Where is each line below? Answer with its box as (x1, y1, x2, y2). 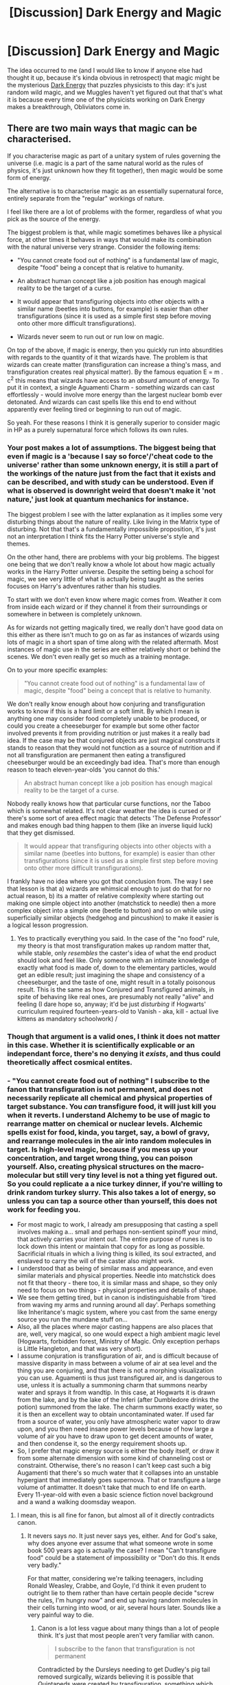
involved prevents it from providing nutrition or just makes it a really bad (7, 728, 211, 737)
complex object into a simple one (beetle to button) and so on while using (7, 906, 215, 915)
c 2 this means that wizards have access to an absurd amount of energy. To (7, 375, 220, 384)
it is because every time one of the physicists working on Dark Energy (7, 95, 205, 104)
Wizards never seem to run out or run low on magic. (16, 332, 165, 341)
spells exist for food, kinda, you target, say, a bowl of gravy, (7, 1127, 210, 1137)
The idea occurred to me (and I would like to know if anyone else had (7, 66, 203, 74)
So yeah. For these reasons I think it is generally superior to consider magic (7, 419, 221, 427)
